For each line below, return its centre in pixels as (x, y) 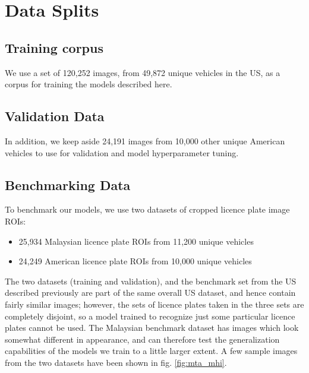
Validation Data (55, 116)
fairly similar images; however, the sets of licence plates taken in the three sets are (154, 304)
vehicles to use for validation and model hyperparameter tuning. (122, 152)
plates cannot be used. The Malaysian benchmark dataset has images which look (152, 328)
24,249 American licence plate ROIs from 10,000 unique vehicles (135, 261)
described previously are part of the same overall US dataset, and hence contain (150, 293)
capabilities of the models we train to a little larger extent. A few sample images (151, 351)
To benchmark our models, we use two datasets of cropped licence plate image (147, 209)
